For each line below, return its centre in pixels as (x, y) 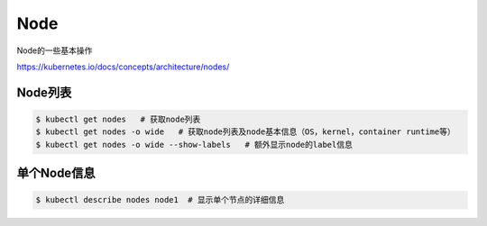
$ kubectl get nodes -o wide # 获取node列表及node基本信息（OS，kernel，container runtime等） (245, 132)
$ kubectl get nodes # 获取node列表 (118, 119)
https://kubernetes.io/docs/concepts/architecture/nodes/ (123, 67)
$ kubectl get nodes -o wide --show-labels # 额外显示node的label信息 (194, 145)
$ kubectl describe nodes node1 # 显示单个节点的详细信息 (160, 200)
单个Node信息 (56, 173)
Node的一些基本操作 (55, 50)
